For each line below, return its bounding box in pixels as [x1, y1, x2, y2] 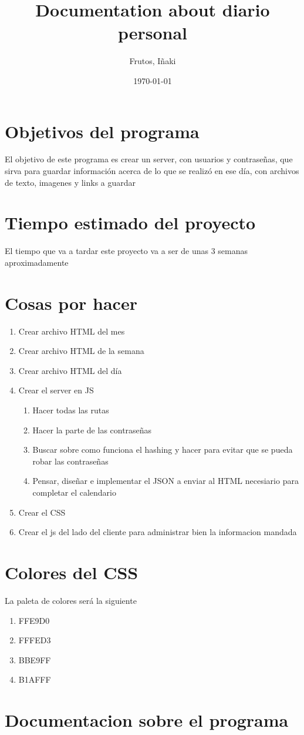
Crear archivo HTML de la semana [18, 345, 144, 357]
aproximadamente [5, 256, 69, 268]
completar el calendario [32, 486, 117, 498]
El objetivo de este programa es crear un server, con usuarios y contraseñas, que [5, 153, 293, 165]
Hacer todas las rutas [32, 404, 109, 416]
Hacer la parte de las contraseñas [32, 423, 152, 436]
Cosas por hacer [5, 290, 137, 315]
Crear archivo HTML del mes [18, 325, 125, 337]
